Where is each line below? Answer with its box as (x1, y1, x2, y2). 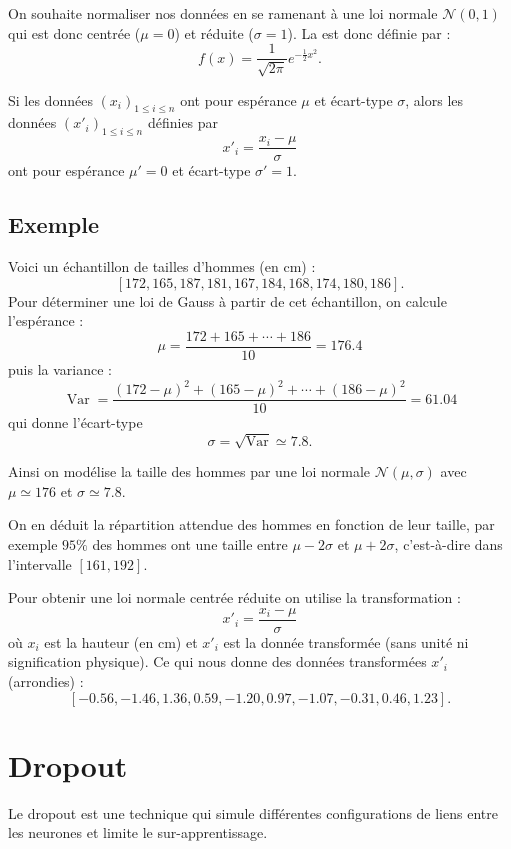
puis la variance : (8, 358, 112, 379)
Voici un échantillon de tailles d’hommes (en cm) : (8, 256, 316, 277)
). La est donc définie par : (287, 22, 451, 43)
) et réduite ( (174, 22, 254, 43)
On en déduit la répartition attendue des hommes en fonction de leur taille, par (8, 514, 495, 535)
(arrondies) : (8, 671, 84, 692)
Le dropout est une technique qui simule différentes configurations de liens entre (8, 802, 498, 823)
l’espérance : (8, 310, 84, 331)
